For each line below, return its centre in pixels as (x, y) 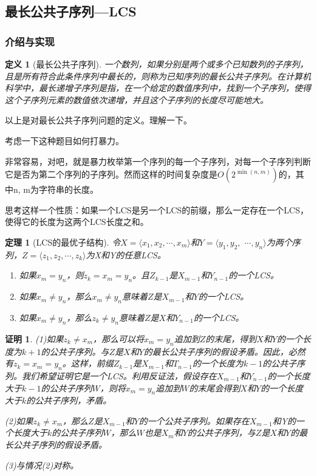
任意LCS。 (145, 254)
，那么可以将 (119, 338)
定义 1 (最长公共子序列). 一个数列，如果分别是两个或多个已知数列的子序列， (157, 64)
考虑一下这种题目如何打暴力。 (64, 140)
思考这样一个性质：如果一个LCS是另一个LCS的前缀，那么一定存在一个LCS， (157, 209)
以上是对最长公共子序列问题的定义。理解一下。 (98, 120)
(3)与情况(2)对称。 (42, 465)
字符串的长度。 (68, 189)
